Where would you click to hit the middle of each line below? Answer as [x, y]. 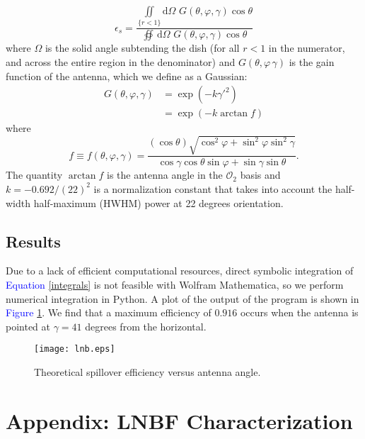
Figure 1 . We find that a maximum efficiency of [109, 312]
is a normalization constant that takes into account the [213, 188]
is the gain [312, 61]
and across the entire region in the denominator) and [121, 61]
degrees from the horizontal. [146, 326]
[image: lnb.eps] [75, 349]
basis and [260, 175]
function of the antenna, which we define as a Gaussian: [127, 76]
